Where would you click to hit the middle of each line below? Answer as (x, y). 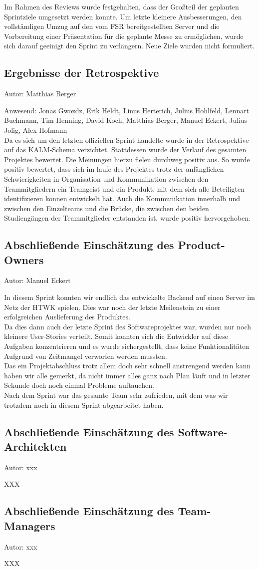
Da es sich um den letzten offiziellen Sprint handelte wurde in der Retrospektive (127, 140)
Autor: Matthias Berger (40, 94)
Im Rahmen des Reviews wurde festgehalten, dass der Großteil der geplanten (122, 6)
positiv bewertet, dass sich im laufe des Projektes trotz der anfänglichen (114, 169)
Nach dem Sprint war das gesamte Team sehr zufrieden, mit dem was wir (116, 395)
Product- (201, 245)
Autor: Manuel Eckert (37, 280)
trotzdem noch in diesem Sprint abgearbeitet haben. (84, 405)
